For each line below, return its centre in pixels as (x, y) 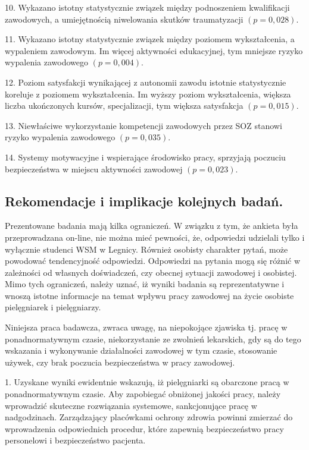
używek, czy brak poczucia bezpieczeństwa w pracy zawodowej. (120, 362)
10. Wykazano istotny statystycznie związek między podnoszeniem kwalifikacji (147, 7)
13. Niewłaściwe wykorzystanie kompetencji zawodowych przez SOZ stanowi (143, 125)
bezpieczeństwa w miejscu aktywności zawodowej (94, 169)
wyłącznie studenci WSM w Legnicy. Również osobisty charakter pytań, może (146, 249)
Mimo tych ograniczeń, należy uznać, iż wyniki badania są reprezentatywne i (145, 284)
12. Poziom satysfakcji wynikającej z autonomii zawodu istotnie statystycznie (146, 82)
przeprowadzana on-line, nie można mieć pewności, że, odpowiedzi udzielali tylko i (155, 237)
